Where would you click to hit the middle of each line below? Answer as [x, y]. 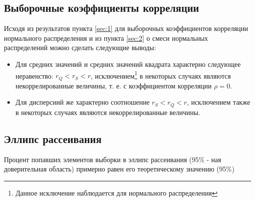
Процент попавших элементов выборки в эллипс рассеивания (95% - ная [113, 159]
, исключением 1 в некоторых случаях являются [161, 75]
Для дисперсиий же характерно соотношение [82, 102]
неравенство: [34, 75]
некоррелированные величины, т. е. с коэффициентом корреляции [114, 85]
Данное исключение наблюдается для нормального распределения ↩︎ [116, 192]
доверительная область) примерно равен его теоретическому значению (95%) [119, 169]
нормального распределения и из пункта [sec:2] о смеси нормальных [106, 38]
